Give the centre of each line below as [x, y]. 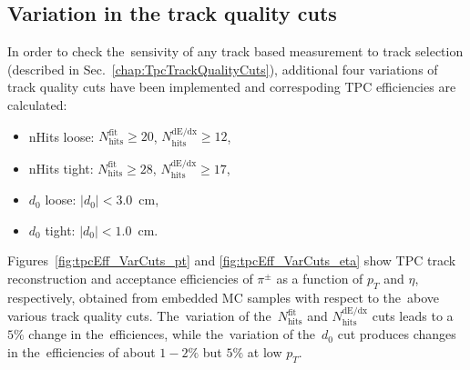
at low [265, 352]
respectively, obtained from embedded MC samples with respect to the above [224, 297]
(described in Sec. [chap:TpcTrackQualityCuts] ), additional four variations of [223, 69]
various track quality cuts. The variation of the [139, 316]
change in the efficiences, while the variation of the [172, 334]
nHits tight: [61, 168]
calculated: [37, 104]
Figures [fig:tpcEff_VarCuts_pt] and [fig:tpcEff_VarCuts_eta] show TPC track [232, 260]
